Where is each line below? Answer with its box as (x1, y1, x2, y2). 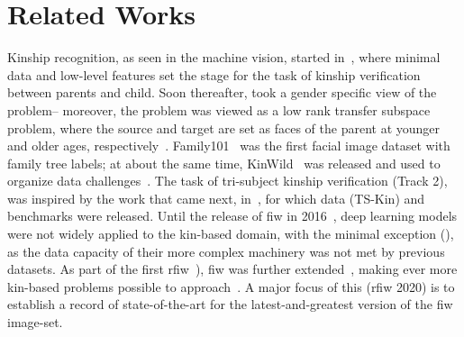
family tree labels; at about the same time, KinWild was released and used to (7, 153, 441, 172)
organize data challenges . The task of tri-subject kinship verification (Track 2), (7, 171, 448, 190)
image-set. (7, 313, 63, 332)
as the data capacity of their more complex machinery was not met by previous (7, 241, 445, 260)
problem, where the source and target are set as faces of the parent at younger (7, 118, 441, 137)
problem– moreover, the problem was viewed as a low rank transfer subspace (7, 100, 431, 119)
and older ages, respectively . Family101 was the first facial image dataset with (7, 136, 450, 155)
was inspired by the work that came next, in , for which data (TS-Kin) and (7, 188, 425, 207)
